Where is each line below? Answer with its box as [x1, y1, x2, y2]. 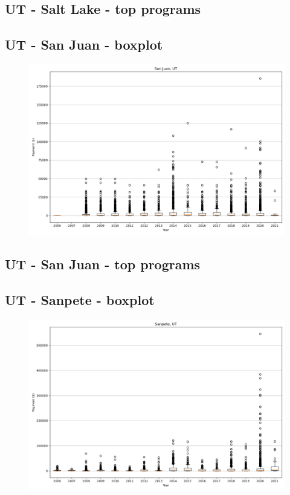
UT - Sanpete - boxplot [5, 290, 155, 309]
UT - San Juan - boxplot [5, 35, 163, 54]
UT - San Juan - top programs [5, 255, 201, 274]
